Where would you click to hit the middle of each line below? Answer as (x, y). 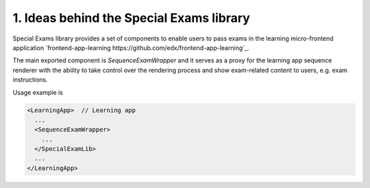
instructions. (30, 80)
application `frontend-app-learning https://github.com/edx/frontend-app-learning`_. (131, 47)
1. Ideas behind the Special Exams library (131, 18)
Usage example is (38, 92)
